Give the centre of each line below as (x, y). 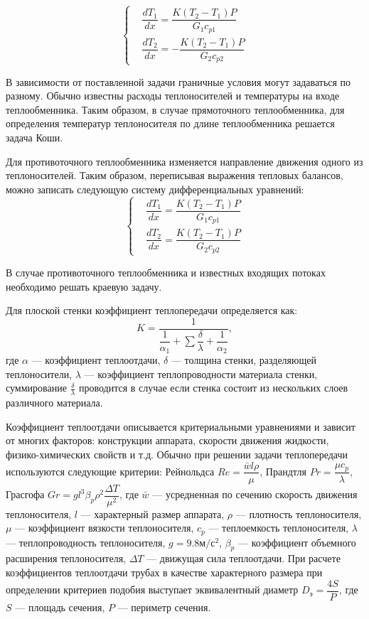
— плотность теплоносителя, (299, 513)
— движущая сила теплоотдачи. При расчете (244, 558)
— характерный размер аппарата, (153, 513)
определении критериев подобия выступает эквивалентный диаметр (152, 590)
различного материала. (54, 403)
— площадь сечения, (60, 607)
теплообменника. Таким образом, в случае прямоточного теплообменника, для (175, 109)
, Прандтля (283, 471)
